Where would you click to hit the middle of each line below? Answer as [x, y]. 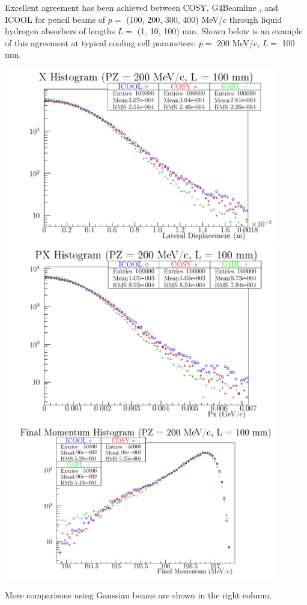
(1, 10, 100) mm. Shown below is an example [220, 31]
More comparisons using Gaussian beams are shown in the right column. [138, 595]
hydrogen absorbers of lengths [60, 31]
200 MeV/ [236, 42]
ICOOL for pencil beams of [55, 19]
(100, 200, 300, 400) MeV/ [175, 19]
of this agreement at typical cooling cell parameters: [100, 42]
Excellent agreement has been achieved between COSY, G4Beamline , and [141, 7]
